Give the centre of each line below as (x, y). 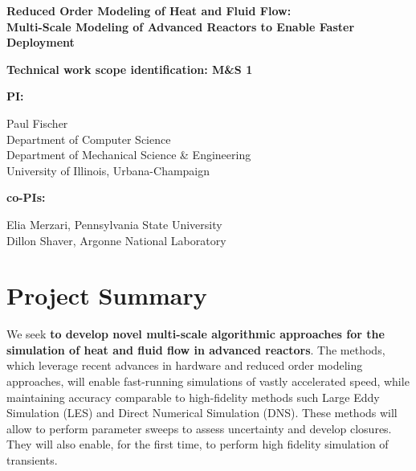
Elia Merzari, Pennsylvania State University (114, 224)
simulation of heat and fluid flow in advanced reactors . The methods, (196, 349)
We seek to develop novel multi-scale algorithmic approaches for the (196, 334)
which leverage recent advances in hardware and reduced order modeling (185, 365)
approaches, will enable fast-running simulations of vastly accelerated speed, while (208, 381)
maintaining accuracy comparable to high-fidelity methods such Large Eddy (193, 397)
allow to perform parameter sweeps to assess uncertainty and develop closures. (199, 428)
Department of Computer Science (89, 139)
